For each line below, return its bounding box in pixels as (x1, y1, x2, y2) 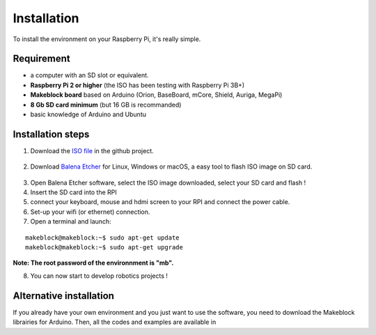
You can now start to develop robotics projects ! (30, 272, 169, 280)
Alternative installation (13, 290, 115, 302)
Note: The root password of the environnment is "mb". (13, 258, 174, 267)
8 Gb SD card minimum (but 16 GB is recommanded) (30, 100, 182, 109)
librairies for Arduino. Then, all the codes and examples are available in (13, 318, 217, 327)
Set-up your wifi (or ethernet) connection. (30, 208, 150, 216)
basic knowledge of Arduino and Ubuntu (30, 110, 146, 118)
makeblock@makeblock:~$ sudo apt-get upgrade (25, 244, 184, 251)
